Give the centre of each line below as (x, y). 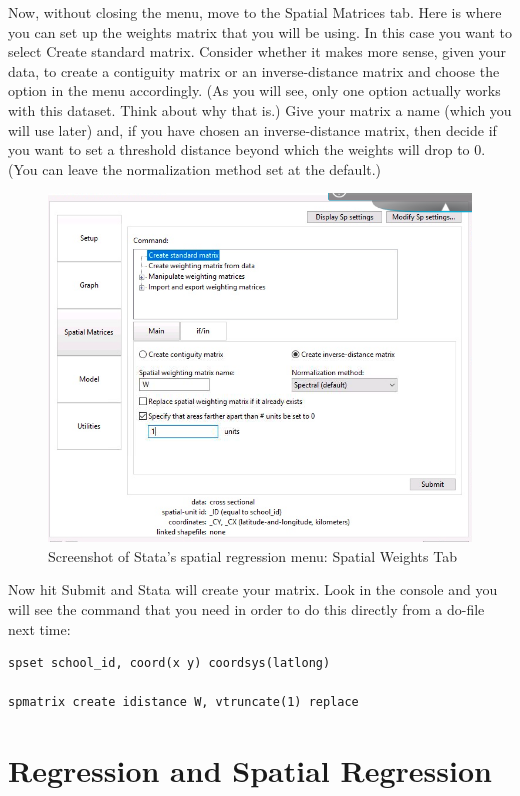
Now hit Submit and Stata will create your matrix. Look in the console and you (253, 589)
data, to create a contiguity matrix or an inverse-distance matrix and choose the (254, 70)
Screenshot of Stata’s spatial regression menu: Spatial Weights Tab (252, 555)
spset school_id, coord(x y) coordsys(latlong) (169, 663)
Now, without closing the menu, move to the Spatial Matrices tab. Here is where (255, 12)
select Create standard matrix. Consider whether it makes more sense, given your (257, 51)
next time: (39, 628)
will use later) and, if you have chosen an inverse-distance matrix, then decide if (252, 129)
